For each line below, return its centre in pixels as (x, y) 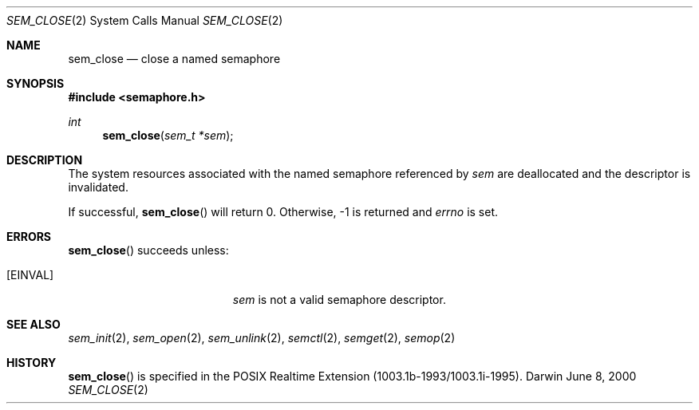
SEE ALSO (34, 324)
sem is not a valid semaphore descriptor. (339, 300)
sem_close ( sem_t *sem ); (168, 135)
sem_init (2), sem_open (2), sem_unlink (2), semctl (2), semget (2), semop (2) (262, 338)
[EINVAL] (30, 275)
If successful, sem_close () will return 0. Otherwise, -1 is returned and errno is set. (283, 212)
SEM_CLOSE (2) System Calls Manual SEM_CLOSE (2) (145, 20)
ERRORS (29, 237)
